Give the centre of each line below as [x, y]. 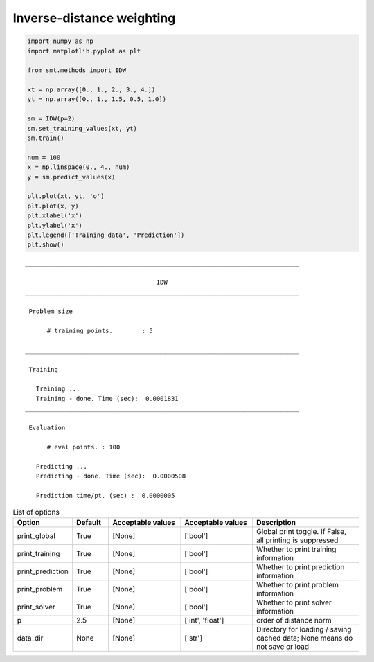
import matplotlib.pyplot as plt [84, 51]
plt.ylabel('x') [55, 225]
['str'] [194, 638]
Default [89, 523]
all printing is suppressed [297, 540]
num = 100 [44, 157]
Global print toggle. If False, [301, 532]
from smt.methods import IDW [77, 70]
